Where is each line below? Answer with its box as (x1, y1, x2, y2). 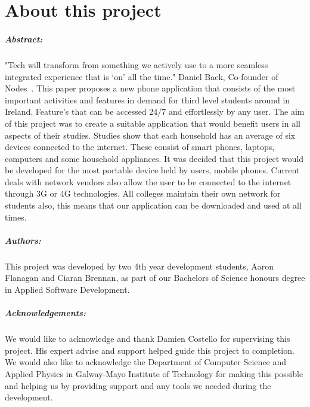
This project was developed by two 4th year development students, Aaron (5, 259, 274, 272)
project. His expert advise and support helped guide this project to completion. (5, 344, 294, 356)
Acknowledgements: (5, 307, 86, 319)
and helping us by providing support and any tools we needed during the (5, 379, 271, 391)
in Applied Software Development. (5, 283, 130, 295)
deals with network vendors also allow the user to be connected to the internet (5, 175, 292, 188)
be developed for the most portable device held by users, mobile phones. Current (5, 164, 300, 176)
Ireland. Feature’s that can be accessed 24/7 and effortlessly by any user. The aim (5, 105, 305, 118)
